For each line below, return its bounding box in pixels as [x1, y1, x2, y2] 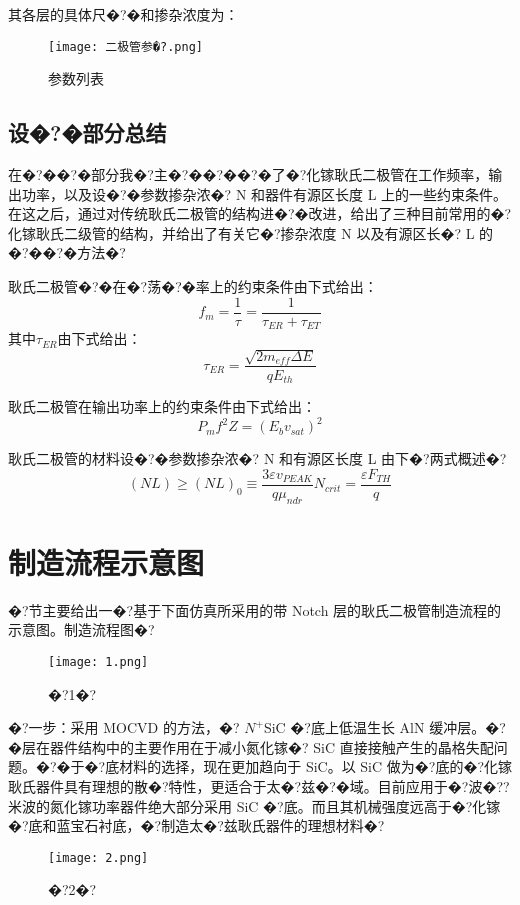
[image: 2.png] [48, 850, 149, 865]
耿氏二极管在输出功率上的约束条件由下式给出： [8, 396, 316, 417]
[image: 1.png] [48, 654, 149, 669]
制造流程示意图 [8, 541, 205, 582]
